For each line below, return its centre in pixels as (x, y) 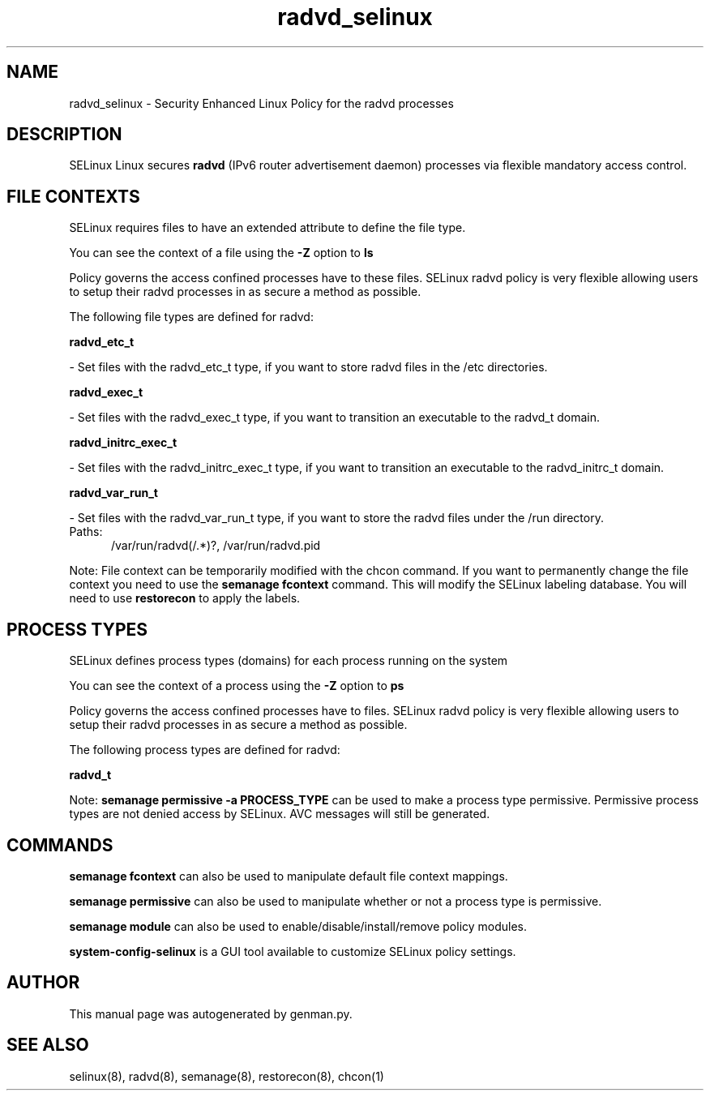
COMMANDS (60, 845)
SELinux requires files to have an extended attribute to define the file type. (267, 228)
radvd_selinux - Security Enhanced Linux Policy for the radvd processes (261, 103)
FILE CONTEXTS (73, 196)
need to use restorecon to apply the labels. (185, 598)
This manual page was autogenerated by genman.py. (211, 1013)
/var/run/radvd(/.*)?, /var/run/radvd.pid (216, 546)
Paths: (86, 532)
